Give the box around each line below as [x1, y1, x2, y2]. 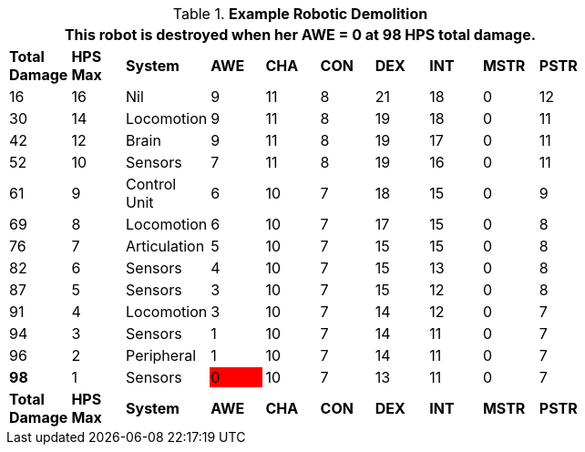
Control [126, 175, 177, 193]
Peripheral [126, 346, 197, 365]
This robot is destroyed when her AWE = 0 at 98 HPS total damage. [64, 26, 537, 44]
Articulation [126, 237, 205, 255]
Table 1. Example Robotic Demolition [172, 5, 428, 23]
